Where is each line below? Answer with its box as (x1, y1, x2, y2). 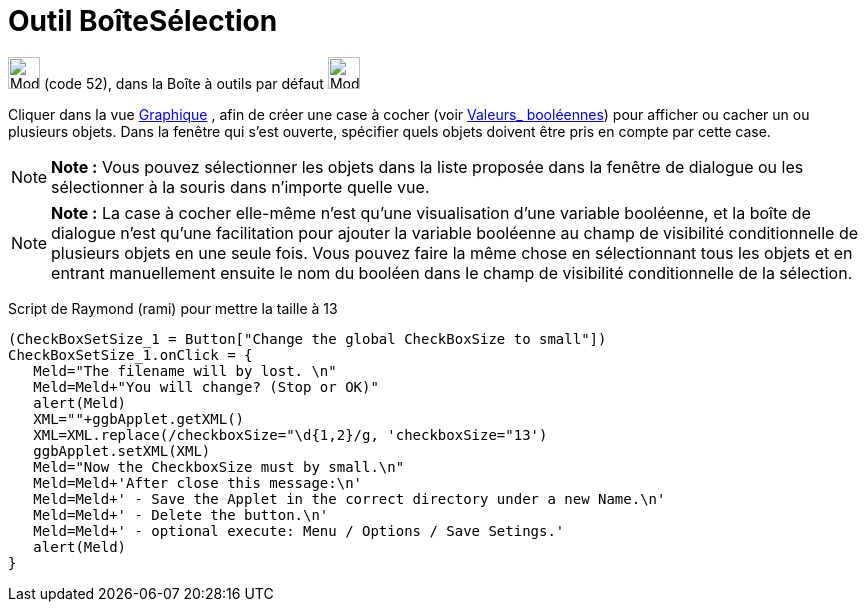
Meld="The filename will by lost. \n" (33, 362, 337, 379)
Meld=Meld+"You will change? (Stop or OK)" (33, 378, 379, 395)
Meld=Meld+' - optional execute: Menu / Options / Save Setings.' (33, 522, 565, 539)
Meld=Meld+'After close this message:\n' (33, 474, 363, 491)
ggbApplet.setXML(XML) (33, 442, 211, 459)
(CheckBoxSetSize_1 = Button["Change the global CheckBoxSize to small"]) (8, 330, 607, 347)
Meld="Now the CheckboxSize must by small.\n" (33, 458, 405, 475)
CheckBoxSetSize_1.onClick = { (8, 346, 253, 363)
